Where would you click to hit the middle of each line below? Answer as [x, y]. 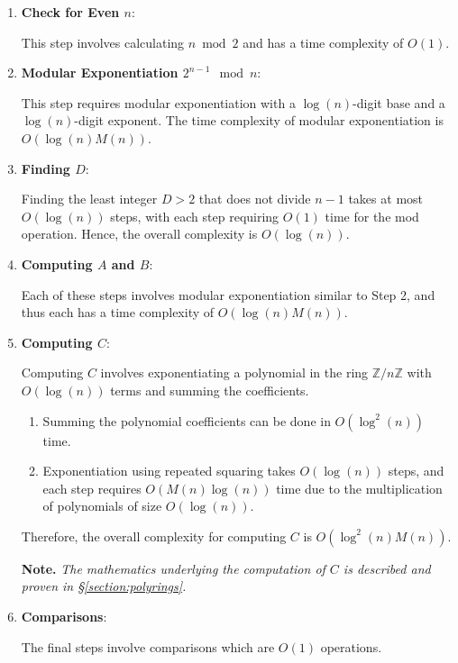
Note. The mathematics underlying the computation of [173, 568]
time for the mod [372, 216]
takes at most [385, 199]
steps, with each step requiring [195, 216]
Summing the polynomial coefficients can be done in [187, 420]
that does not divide [255, 199]
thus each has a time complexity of [118, 312]
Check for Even [70, 12]
